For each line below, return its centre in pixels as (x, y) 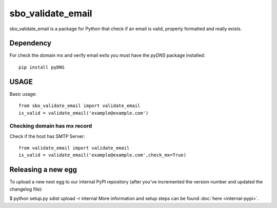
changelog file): (26, 189)
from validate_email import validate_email (74, 148)
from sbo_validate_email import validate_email (80, 106)
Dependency (30, 43)
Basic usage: (23, 94)
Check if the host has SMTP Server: (47, 136)
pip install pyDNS (42, 67)
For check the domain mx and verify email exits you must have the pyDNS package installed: (107, 55)
